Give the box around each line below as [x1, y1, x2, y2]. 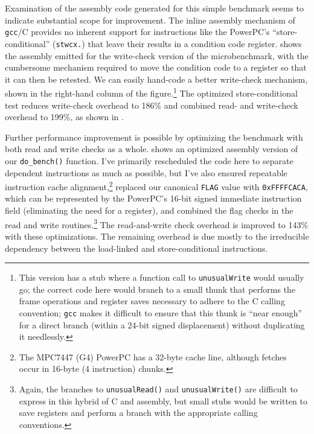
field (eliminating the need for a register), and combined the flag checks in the [5, 204, 293, 217]
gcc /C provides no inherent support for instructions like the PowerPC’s [5, 25, 270, 38]
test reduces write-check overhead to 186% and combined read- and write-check [5, 98, 298, 111]
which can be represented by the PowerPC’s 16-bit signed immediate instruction [5, 192, 302, 205]
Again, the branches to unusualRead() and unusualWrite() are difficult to [19, 382, 298, 395]
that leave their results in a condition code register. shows [88, 37, 302, 49]
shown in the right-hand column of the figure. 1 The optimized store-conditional [5, 85, 298, 99]
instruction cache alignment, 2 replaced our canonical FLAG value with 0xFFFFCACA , [5, 179, 308, 193]
